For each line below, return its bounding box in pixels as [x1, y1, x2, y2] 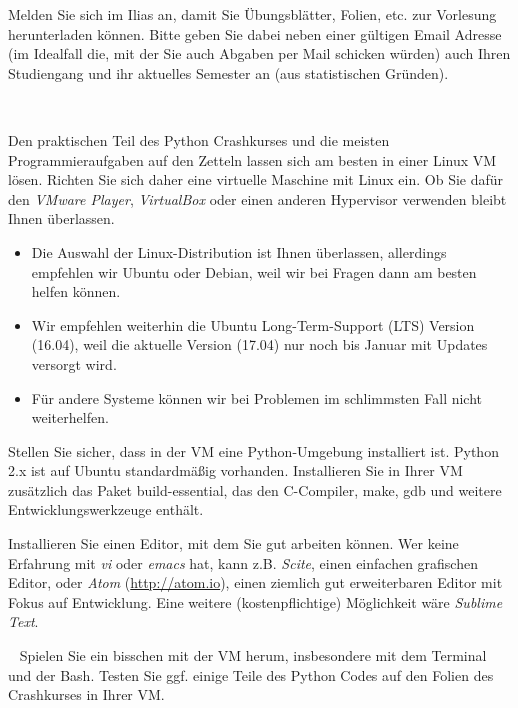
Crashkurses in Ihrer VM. [8, 684, 165, 705]
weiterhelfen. [31, 407, 109, 428]
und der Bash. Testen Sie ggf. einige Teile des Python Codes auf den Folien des [8, 664, 494, 685]
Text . [8, 611, 39, 632]
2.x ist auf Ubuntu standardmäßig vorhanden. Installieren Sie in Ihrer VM [8, 460, 463, 481]
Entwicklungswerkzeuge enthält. [8, 499, 204, 520]
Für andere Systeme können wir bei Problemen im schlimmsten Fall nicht [31, 387, 483, 408]
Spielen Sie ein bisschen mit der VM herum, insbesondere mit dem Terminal [19, 645, 487, 666]
